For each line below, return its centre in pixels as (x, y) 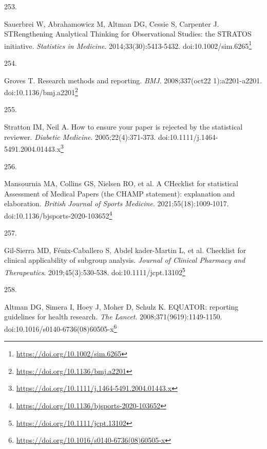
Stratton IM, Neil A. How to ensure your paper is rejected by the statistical (123, 127)
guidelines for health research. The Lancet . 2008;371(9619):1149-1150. (113, 317)
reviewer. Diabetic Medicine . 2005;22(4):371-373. (80, 137)
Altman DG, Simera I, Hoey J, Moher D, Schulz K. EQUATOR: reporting (121, 306)
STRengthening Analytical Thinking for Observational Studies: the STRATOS (128, 34)
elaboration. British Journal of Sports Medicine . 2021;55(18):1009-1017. (117, 203)
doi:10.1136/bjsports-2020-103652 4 (58, 214)
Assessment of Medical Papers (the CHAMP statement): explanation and (120, 193)
